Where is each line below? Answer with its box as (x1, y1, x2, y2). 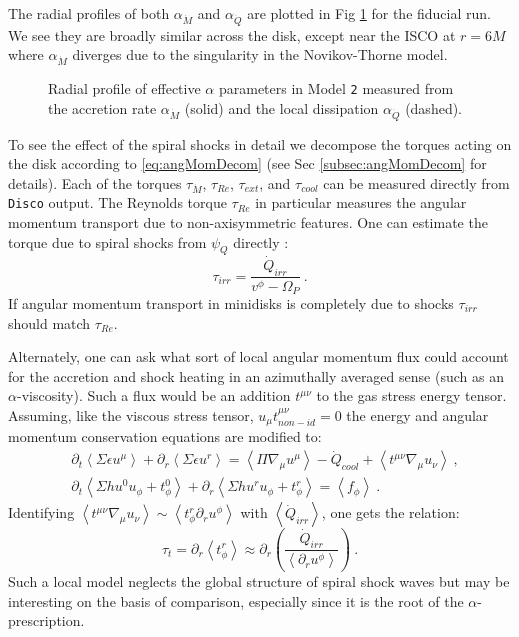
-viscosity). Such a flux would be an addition (16, 385, 291, 406)
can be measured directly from (323, 172, 510, 193)
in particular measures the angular (255, 192, 467, 213)
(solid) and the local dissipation (184, 97, 379, 118)
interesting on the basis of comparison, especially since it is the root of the (8, 590, 464, 611)
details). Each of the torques (8, 172, 182, 193)
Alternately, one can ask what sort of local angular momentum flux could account (8, 346, 509, 367)
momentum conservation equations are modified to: (8, 426, 322, 447)
